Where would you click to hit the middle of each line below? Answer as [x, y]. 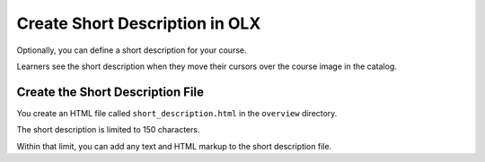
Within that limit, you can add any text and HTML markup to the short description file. [174, 146]
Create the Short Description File [110, 92]
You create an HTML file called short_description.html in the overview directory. [177, 113]
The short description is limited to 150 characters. [108, 130]
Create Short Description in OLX [139, 23]
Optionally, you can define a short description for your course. [132, 50]
